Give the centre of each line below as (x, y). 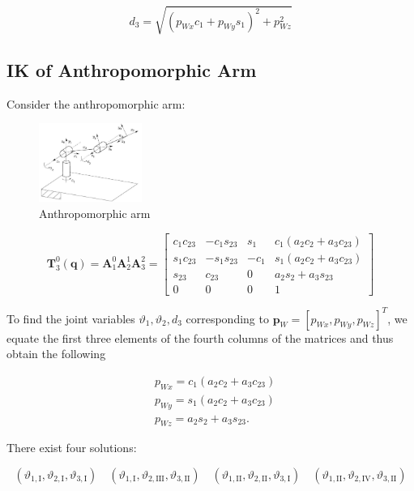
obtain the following (56, 354)
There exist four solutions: (72, 448)
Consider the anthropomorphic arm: (96, 103)
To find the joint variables (71, 318)
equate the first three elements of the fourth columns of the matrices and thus (200, 337)
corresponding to (227, 318)
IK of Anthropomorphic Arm (132, 69)
